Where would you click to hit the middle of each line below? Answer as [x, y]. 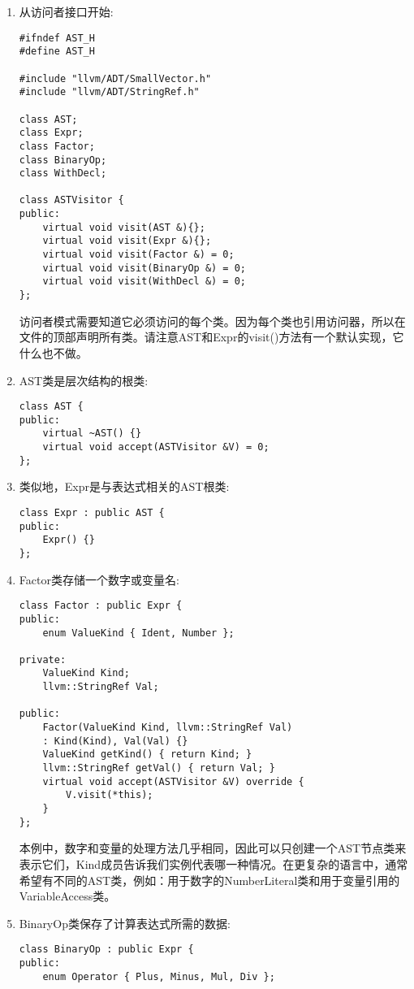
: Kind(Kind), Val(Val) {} [115, 741]
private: [43, 659]
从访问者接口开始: [66, 11]
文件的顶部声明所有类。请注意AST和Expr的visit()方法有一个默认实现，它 [211, 337]
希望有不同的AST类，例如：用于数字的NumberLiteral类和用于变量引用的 [209, 880]
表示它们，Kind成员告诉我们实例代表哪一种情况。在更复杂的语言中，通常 [213, 863]
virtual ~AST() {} [92, 434]
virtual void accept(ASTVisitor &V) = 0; [156, 447]
